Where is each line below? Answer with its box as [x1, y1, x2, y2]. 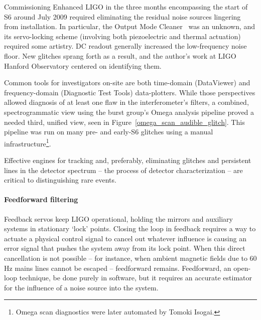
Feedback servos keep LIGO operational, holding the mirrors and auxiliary [4, 213, 233, 224]
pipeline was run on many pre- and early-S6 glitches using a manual [4, 126, 213, 137]
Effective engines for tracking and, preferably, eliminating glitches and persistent [4, 154, 251, 165]
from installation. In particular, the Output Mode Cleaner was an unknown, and [4, 21, 255, 32]
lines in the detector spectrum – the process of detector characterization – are [4, 165, 243, 175]
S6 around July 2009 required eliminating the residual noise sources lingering [4, 11, 241, 22]
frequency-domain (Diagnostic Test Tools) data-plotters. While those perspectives [4, 87, 255, 97]
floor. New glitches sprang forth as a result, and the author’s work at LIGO [4, 50, 236, 61]
